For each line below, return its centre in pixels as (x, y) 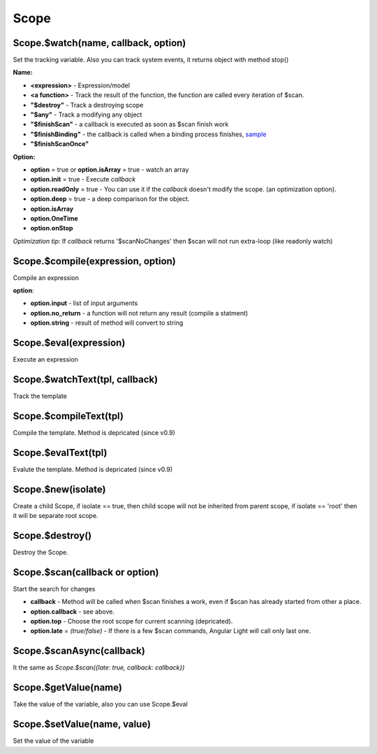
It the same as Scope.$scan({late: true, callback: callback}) (99, 667)
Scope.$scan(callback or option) (86, 572)
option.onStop (52, 228)
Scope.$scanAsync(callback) (79, 651)
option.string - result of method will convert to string (107, 323)
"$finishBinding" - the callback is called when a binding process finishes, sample (148, 134)
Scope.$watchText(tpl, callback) (86, 379)
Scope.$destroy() (52, 535)
